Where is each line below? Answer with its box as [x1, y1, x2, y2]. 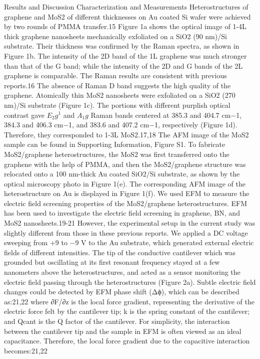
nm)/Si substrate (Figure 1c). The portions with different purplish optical [4, 99, 230, 110]
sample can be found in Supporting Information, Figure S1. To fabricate [4, 139, 225, 149]
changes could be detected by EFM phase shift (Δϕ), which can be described [4, 286, 239, 297]
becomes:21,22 [4, 345, 47, 355]
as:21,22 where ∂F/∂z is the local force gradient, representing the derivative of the [4, 296, 254, 306]
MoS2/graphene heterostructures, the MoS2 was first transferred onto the [4, 148, 229, 159]
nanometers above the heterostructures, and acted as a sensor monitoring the [4, 267, 240, 277]
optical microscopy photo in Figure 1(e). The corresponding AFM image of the [4, 178, 245, 189]
